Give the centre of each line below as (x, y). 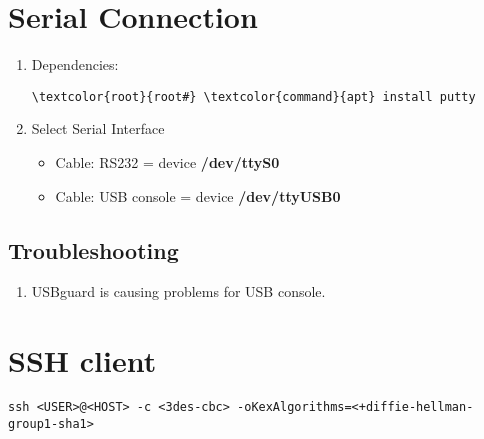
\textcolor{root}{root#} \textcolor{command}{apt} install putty (253, 96)
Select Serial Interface (98, 128)
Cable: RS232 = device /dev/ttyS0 (167, 161)
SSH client (82, 360)
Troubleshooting (93, 249)
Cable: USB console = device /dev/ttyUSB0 (198, 195)
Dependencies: (75, 64)
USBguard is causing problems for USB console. (178, 291)
